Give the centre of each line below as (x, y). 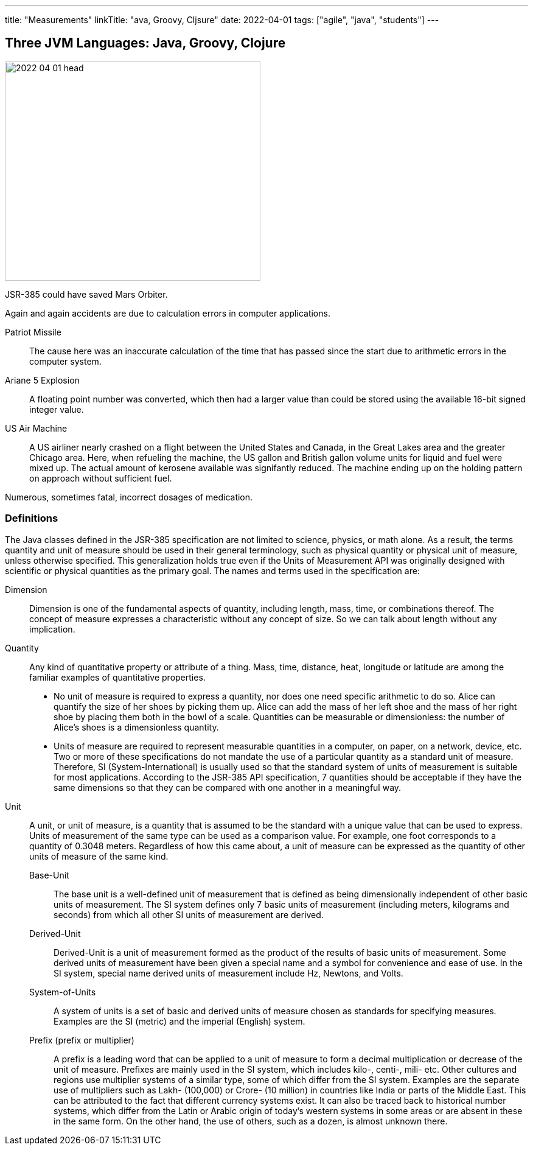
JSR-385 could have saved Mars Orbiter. (86, 294)
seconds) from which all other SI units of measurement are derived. (189, 914)
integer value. (57, 409)
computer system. (65, 361)
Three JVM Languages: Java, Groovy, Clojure (145, 43)
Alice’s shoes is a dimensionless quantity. (136, 727)
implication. (52, 629)
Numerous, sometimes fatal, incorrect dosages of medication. (129, 497)
